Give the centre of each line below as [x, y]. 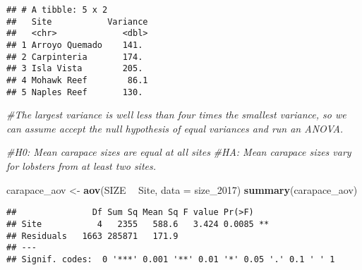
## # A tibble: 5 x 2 [57, 10]
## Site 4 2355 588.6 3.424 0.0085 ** [138, 224]
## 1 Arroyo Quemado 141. [75, 45]
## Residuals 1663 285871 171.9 [92, 236]
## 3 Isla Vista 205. [75, 69]
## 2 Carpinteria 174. [75, 57]
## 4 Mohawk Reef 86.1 [77, 80]
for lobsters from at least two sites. [82, 166]
